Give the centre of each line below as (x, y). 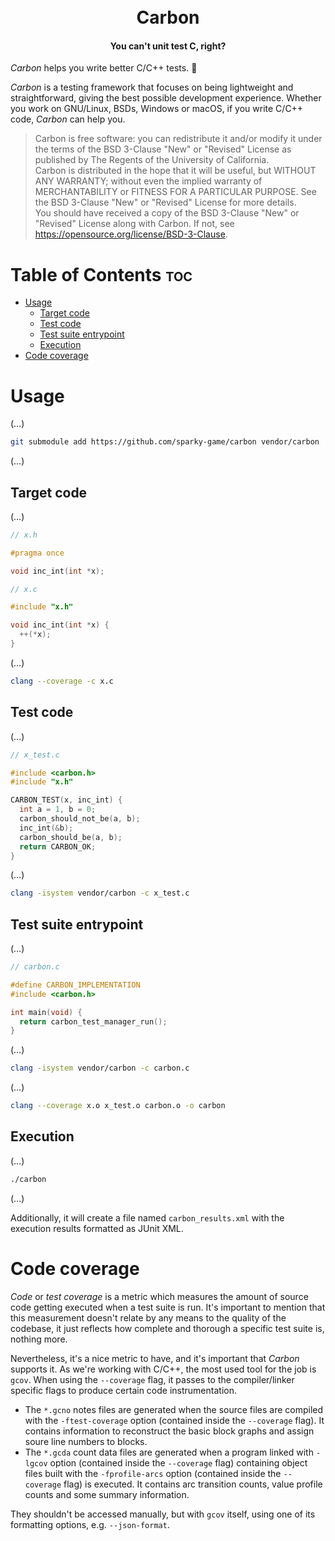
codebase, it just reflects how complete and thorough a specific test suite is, (167, 1328)
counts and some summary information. (107, 1494)
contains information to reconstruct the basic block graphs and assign (169, 1431)
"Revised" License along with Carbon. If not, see (134, 224)
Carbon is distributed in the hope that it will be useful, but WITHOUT (175, 171)
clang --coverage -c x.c (62, 681)
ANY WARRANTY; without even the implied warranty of (148, 181)
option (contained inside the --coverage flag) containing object (178, 1462)
